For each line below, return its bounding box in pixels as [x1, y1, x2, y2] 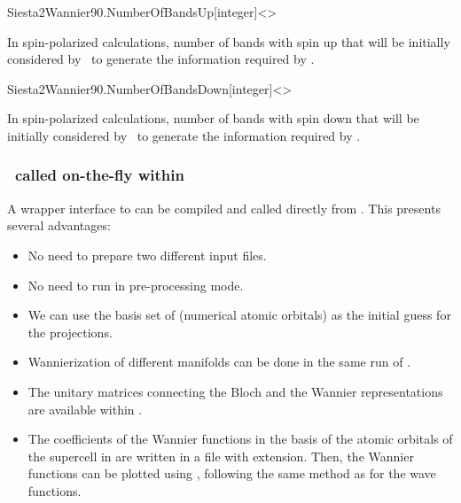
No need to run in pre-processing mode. [27, 275, 244, 294]
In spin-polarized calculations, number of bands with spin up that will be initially [7, 32, 450, 50]
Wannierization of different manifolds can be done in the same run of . [27, 352, 410, 371]
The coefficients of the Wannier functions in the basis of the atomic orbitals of [27, 429, 453, 448]
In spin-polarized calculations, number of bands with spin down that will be [7, 109, 419, 128]
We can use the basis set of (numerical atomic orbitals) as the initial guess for [27, 306, 451, 324]
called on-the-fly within [14, 164, 184, 186]
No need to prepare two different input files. [27, 245, 267, 264]
